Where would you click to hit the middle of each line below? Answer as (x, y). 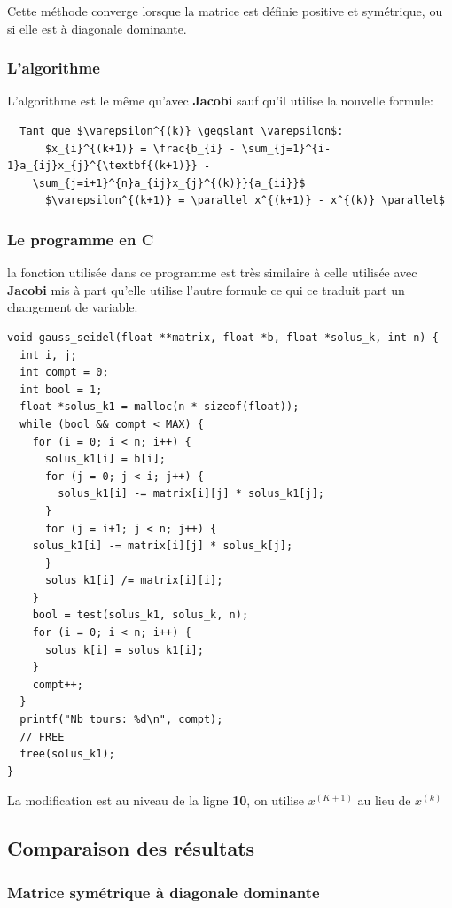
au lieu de (384, 800)
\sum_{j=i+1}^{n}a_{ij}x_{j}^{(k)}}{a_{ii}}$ (169, 183)
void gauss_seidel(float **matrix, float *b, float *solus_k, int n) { (223, 337)
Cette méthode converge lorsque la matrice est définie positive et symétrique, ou (225, 11)
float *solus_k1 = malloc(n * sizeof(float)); (160, 407)
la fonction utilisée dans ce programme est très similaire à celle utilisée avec (212, 272)
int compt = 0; (64, 373)
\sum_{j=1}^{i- (286, 148)
